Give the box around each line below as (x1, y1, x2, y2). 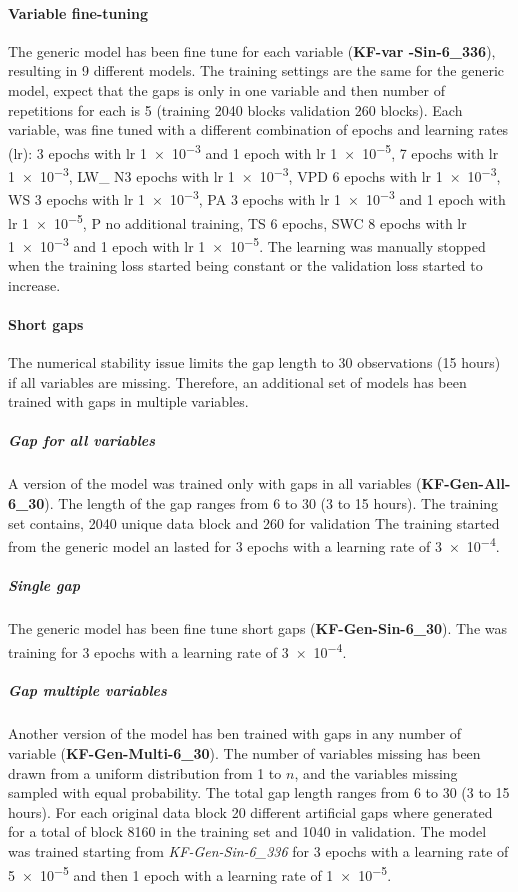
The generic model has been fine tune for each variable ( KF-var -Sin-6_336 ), (8, 40, 496, 61)
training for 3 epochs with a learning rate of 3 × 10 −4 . (8, 638, 347, 662)
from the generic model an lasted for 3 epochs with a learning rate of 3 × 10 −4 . (8, 533, 500, 556)
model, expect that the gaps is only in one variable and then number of (8, 79, 445, 100)
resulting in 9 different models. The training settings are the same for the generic (8, 60, 505, 81)
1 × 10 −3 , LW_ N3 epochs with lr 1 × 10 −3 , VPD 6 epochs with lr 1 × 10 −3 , (8, 163, 501, 186)
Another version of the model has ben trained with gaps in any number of (8, 723, 462, 744)
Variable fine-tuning (8, 2, 148, 23)
